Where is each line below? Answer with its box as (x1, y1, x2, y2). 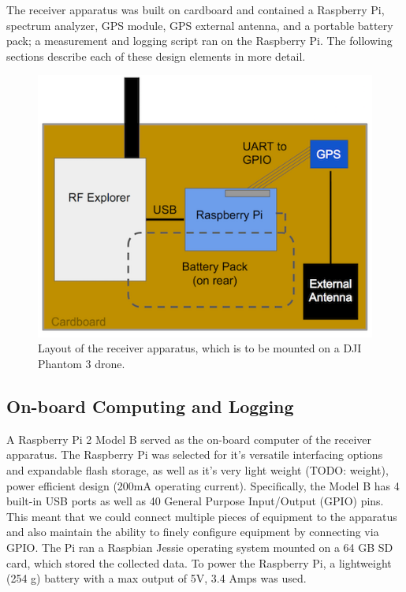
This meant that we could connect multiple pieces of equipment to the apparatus (6, 508, 397, 524)
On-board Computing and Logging (6, 393, 294, 418)
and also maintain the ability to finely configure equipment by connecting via (6, 523, 379, 540)
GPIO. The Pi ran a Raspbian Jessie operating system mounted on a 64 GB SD (6, 538, 393, 555)
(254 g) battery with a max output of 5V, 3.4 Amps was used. (6, 570, 307, 586)
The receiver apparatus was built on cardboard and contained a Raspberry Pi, (6, 2, 385, 17)
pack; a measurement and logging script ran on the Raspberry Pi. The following (6, 32, 393, 49)
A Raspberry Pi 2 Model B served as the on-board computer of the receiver (6, 430, 372, 447)
